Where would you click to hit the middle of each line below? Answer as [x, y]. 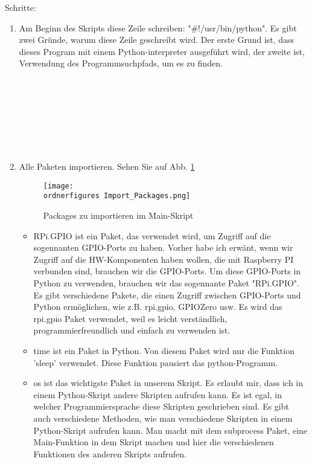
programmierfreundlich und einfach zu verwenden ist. [132, 330]
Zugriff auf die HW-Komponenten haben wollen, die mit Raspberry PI [164, 259]
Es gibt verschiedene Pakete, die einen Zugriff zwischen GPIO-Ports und [167, 295]
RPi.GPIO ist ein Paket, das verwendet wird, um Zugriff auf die [152, 235]
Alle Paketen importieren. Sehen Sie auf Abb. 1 [107, 166]
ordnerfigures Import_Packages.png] [117, 196]
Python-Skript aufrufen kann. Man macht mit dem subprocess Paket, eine [170, 430]
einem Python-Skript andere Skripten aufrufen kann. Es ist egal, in [158, 394]
